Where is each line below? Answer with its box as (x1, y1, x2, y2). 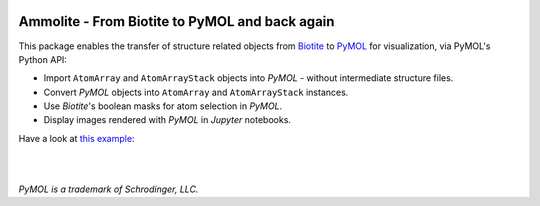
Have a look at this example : (18, 132, 135, 144)
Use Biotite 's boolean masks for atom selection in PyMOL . (43, 100, 283, 112)
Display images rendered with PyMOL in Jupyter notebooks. (43, 114, 292, 126)
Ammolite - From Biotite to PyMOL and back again (18, 13, 335, 30)
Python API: (18, 53, 67, 65)
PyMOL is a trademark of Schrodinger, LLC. (18, 183, 199, 195)
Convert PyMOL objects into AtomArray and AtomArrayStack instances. (43, 86, 349, 98)
